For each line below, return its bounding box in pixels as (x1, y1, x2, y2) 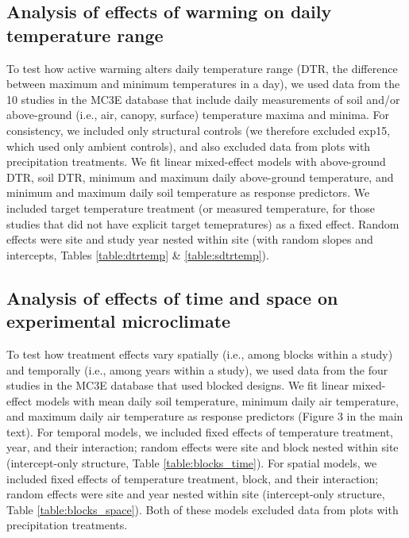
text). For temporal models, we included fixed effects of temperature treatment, (6, 423, 394, 440)
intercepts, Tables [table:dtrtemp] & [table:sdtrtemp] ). (6, 246, 269, 263)
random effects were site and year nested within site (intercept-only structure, (6, 486, 385, 502)
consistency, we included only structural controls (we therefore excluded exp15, (6, 121, 391, 138)
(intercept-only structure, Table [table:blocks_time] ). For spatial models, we (6, 455, 377, 471)
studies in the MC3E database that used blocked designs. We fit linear (6, 377, 349, 394)
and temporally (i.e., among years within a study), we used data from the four (6, 361, 388, 378)
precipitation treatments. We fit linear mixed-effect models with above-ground (6, 153, 386, 170)
